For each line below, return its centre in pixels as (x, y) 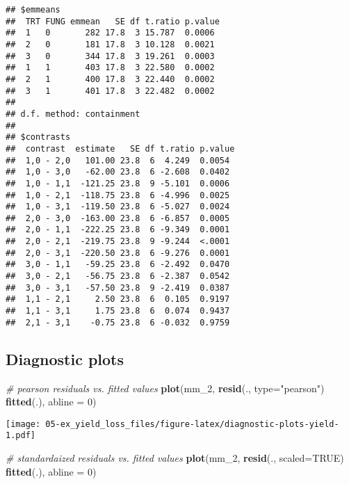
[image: (23, 424)
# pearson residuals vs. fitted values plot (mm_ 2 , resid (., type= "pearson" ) (165, 388)
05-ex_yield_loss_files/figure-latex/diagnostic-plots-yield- (192, 424)
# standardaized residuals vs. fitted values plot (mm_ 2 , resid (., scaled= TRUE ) (175, 458)
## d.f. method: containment (73, 114)
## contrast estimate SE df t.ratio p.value (120, 148)
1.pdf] (21, 436)
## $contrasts (38, 137)
